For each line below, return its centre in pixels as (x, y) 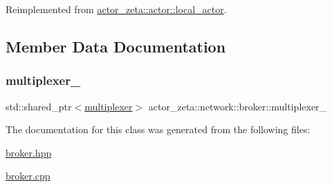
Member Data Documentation (116, 46)
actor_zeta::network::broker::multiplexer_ (238, 106)
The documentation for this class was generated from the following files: (158, 129)
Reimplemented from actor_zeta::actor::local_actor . (116, 9)
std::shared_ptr (39, 106)
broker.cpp (28, 176)
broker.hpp (29, 152)
